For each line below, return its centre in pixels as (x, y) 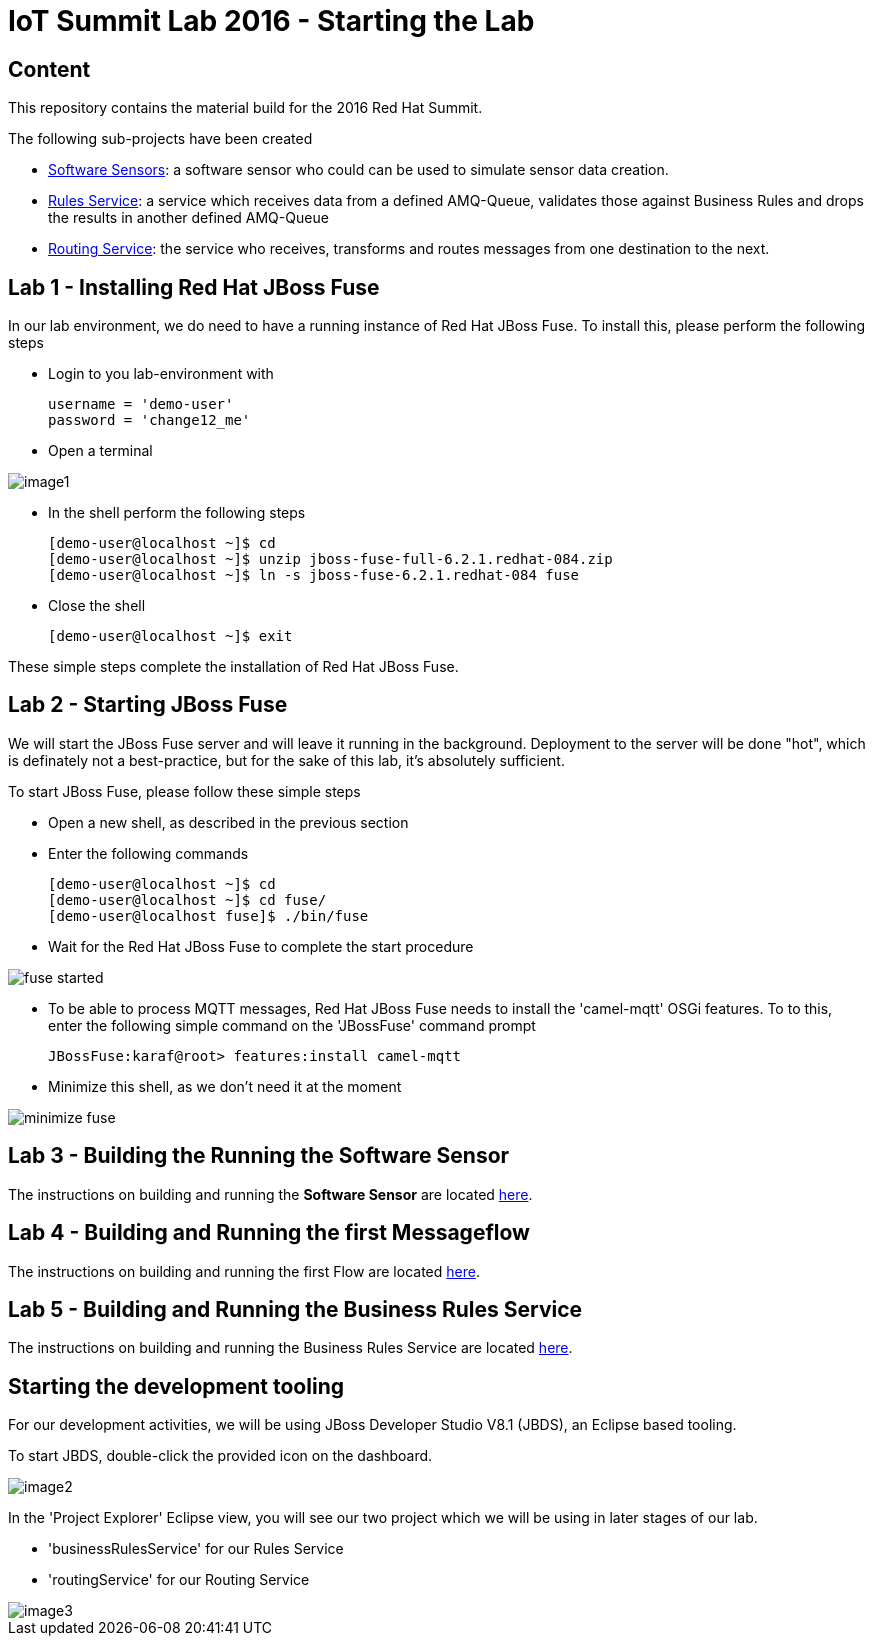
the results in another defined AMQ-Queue (188, 218)
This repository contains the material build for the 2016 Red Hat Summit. (245, 108)
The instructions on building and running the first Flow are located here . (244, 1271)
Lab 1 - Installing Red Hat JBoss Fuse (194, 287)
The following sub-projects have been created (160, 139)
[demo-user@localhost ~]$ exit (170, 636)
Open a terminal (100, 451)
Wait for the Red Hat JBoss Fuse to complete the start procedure (261, 946)
